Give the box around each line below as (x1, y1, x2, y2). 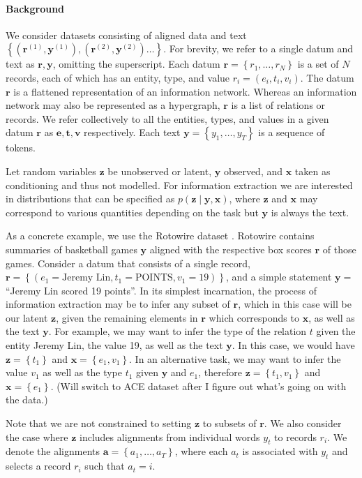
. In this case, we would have (232, 338, 355, 352)
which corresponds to (209, 310, 299, 324)
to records (274, 429, 317, 444)
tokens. (6, 140, 36, 155)
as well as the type (43, 365, 122, 380)
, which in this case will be (238, 297, 352, 311)
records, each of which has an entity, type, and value (6, 70, 230, 84)
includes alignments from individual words (80, 429, 260, 444)
